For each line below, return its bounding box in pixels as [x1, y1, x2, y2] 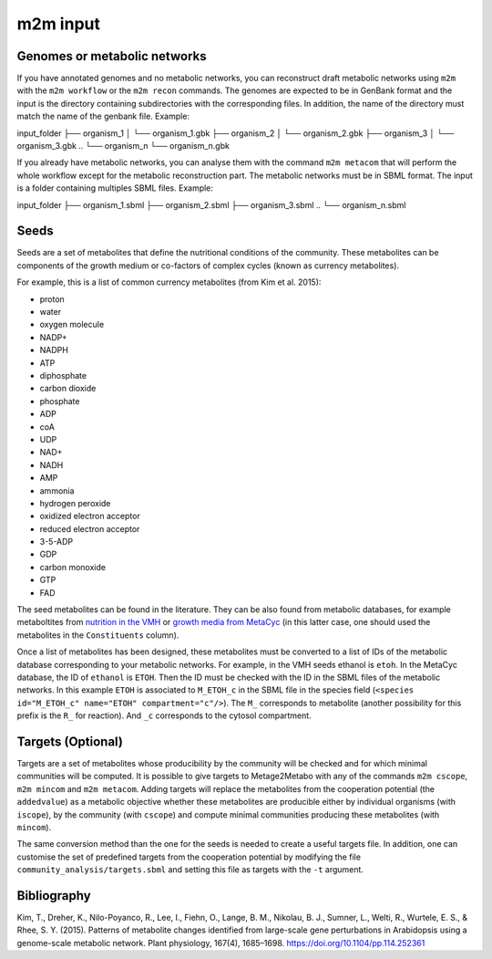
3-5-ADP [39, 537, 74, 547]
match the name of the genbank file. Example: [16, 110, 190, 122]
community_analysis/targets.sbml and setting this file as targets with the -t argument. [16, 864, 364, 875]
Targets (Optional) [16, 734, 123, 749]
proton [39, 293, 66, 305]
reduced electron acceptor [39, 523, 140, 534]
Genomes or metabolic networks [16, 48, 207, 64]
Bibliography [16, 888, 91, 903]
